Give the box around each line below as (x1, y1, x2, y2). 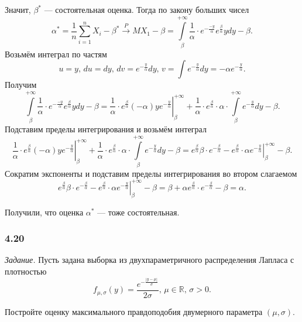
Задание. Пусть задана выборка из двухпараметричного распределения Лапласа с (5, 254, 294, 266)
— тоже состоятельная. (97, 205, 180, 218)
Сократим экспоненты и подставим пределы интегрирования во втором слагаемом (5, 167, 297, 179)
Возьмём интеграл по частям (5, 47, 107, 60)
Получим (5, 78, 37, 91)
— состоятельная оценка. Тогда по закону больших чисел (44, 4, 249, 15)
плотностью (5, 265, 47, 278)
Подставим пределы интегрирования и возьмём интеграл (5, 123, 207, 135)
